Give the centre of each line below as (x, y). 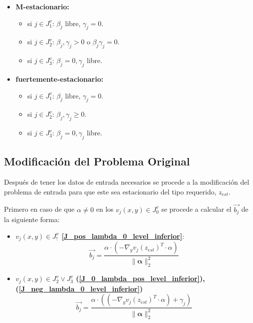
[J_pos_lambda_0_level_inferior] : (123, 236)
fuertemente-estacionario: (59, 79)
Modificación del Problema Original (97, 161)
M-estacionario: (42, 6)
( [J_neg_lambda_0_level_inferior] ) (79, 288)
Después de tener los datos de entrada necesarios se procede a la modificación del (127, 182)
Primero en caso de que (39, 209)
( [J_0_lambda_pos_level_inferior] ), (140, 278)
